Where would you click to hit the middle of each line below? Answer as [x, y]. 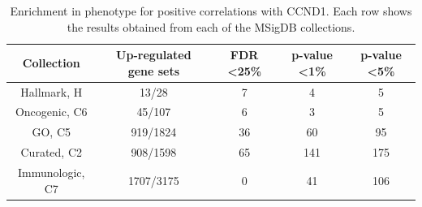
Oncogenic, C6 [51, 112]
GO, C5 [52, 132]
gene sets [154, 70]
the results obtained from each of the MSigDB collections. [211, 26]
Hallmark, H [52, 91]
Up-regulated [154, 55]
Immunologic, [52, 172]
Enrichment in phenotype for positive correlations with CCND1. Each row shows [211, 11]
